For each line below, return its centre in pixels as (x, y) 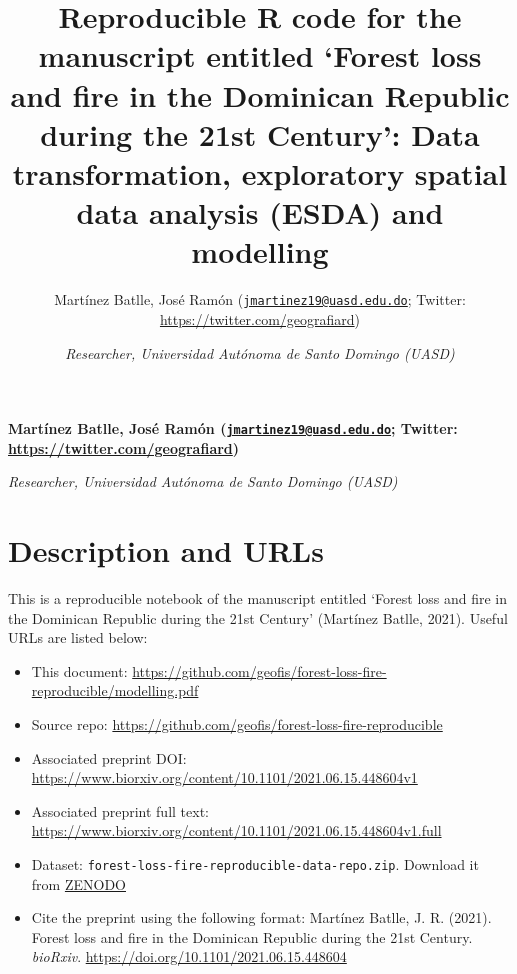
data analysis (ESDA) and (260, 212)
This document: (79, 670)
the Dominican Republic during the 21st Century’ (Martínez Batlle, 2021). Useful (258, 617)
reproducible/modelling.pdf (115, 690)
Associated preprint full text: (120, 810)
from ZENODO (78, 883)
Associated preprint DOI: (109, 757)
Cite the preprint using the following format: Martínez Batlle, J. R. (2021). (261, 917)
